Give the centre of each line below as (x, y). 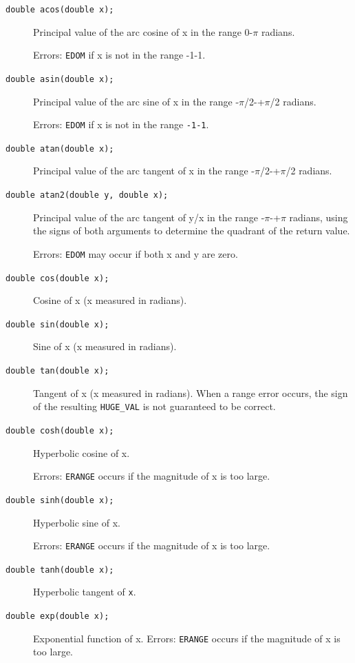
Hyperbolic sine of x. (77, 522)
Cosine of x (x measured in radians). (110, 300)
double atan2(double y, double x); (87, 195)
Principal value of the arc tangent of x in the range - (144, 171)
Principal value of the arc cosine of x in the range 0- (143, 31)
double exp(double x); (57, 616)
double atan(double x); (60, 149)
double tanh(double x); (60, 570)
